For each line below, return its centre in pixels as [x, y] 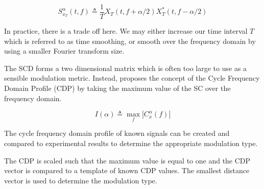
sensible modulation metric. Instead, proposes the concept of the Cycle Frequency [132, 78]
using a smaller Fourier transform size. [64, 51]
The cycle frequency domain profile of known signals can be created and [117, 133]
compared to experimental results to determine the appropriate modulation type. [131, 143]
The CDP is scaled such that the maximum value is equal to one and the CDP [127, 160]
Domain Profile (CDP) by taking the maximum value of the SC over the [117, 88]
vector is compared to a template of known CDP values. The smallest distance [127, 170]
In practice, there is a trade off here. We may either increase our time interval [126, 31]
